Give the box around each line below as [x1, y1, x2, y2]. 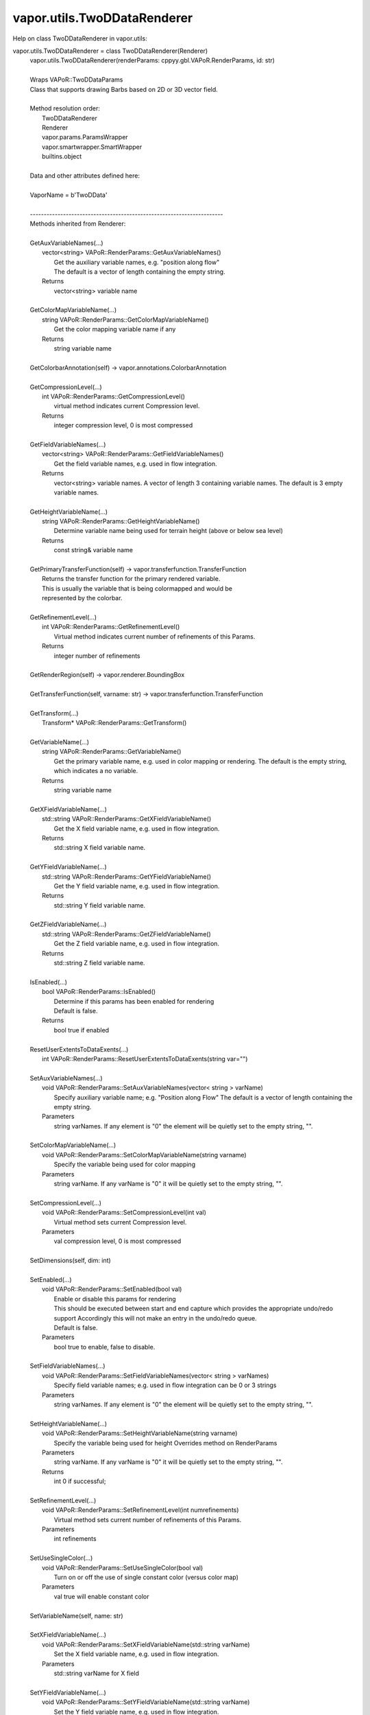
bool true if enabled [53, 1026, 110, 1034]
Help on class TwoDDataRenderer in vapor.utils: [12, 34, 147, 43]
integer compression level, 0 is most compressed [53, 421, 193, 429]
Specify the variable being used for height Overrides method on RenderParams [53, 1439, 277, 1447]
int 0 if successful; [53, 1477, 106, 1485]
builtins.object [42, 152, 82, 161]
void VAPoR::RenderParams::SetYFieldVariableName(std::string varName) [42, 1698, 250, 1706]
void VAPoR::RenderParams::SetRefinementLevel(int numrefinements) [42, 1506, 239, 1514]
